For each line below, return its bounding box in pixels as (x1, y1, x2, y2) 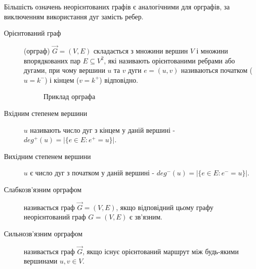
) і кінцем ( (44, 74, 79, 85)
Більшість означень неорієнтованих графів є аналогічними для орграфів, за (4, 1, 230, 11)
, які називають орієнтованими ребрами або (104, 55, 235, 65)
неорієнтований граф (24, 212, 86, 222)
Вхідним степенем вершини (4, 108, 87, 118)
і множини (196, 46, 228, 55)
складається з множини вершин (93, 46, 188, 55)
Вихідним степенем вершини (4, 151, 91, 161)
